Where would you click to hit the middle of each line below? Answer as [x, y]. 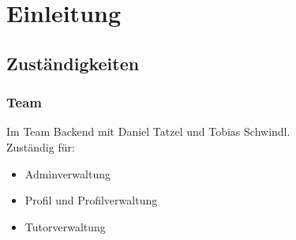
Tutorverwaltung [65, 226]
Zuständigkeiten [73, 63]
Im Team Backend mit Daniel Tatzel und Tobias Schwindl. [148, 131]
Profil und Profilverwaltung [91, 200]
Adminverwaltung [67, 173]
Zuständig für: [41, 146]
